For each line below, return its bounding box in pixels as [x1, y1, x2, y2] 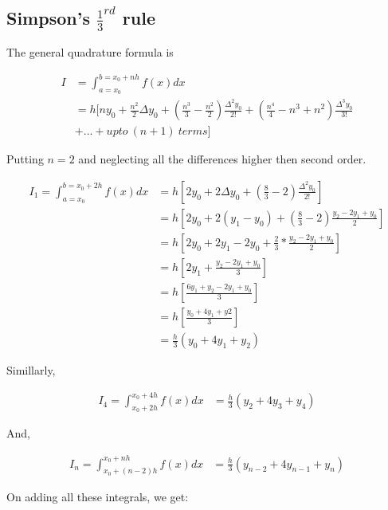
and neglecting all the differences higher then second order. [78, 151, 366, 167]
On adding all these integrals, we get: [6, 488, 189, 505]
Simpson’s [6, 6, 90, 30]
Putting [6, 151, 44, 167]
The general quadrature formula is [6, 44, 174, 61]
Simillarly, [6, 362, 56, 379]
